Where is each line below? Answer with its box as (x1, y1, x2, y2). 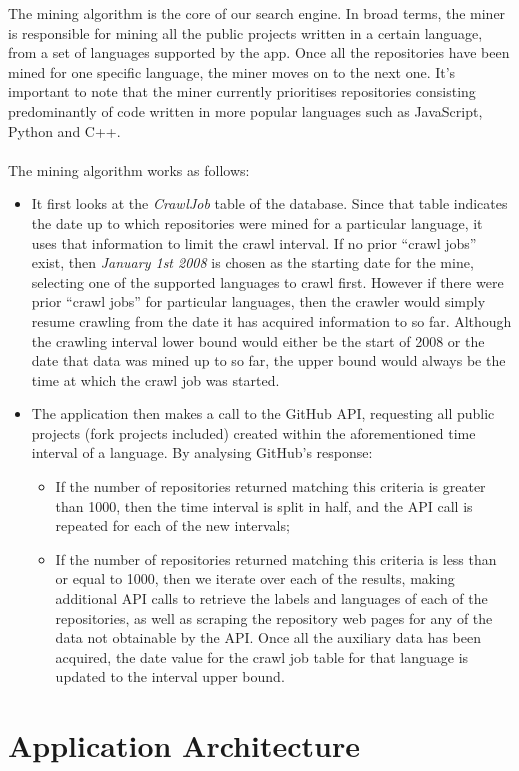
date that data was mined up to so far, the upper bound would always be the (31, 350, 506, 371)
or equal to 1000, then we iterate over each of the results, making (55, 568, 455, 589)
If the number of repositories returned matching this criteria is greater (55, 476, 486, 497)
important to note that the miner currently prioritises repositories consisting (8, 81, 476, 102)
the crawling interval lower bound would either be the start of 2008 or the (31, 330, 485, 351)
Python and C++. (8, 120, 121, 141)
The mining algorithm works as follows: (8, 159, 250, 180)
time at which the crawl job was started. (31, 369, 280, 390)
